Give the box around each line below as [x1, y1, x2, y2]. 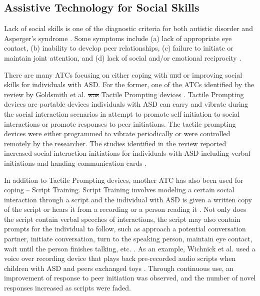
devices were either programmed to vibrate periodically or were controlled [4, 128, 230, 139]
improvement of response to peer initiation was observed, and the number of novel [4, 272, 256, 283]
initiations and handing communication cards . [4, 157, 147, 168]
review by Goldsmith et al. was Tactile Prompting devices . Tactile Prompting [4, 89, 244, 99]
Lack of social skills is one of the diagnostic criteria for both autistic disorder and [4, 23, 253, 34]
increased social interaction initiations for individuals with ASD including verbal [4, 148, 250, 158]
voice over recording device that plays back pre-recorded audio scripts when [4, 253, 236, 263]
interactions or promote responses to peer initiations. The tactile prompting [4, 118, 236, 129]
